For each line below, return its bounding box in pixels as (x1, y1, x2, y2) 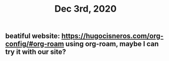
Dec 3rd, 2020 (54, 3, 117, 15)
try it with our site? (5, 48, 66, 56)
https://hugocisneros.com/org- (61, 32, 164, 41)
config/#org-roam (5, 40, 65, 48)
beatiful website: (5, 32, 60, 41)
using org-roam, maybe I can (65, 40, 159, 48)
